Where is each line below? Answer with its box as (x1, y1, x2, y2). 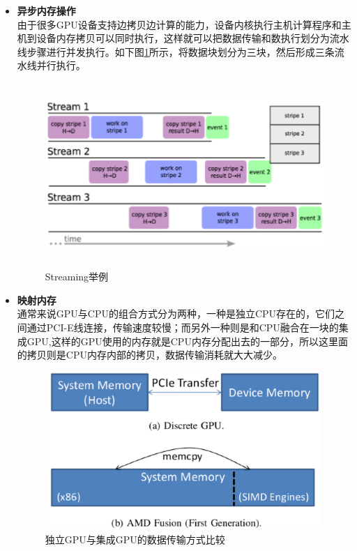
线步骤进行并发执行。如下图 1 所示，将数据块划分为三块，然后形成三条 (17, 44, 335, 59)
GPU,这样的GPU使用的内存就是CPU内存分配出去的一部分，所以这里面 (26, 333, 348, 348)
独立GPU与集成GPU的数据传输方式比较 (45, 532, 225, 547)
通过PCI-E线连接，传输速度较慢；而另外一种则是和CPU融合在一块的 (26, 319, 339, 334)
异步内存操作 (17, 3, 76, 17)
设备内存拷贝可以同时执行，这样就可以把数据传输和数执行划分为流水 (36, 31, 349, 45)
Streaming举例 (45, 269, 109, 284)
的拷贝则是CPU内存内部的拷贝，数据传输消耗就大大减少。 (17, 347, 282, 362)
